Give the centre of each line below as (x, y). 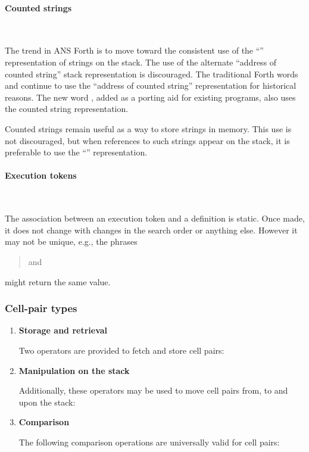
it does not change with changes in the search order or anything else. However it (151, 230)
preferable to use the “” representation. (76, 152)
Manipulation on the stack (74, 370)
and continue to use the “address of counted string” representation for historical (151, 85)
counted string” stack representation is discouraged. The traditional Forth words (152, 74)
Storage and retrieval (63, 330)
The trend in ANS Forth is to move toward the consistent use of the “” (134, 50)
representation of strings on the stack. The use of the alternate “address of (141, 62)
